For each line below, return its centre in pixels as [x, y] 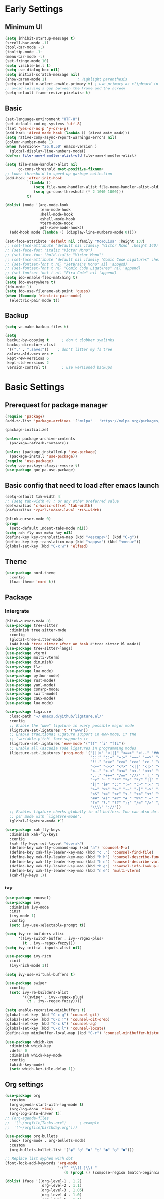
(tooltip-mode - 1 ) [24, 52]
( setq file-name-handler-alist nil [41, 165]
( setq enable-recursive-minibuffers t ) [46, 1010]
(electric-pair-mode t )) [35, 300]
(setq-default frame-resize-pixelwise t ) [48, 93]
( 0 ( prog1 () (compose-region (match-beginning [113, 1172]
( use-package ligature [28, 712]
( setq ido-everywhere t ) [30, 282]
